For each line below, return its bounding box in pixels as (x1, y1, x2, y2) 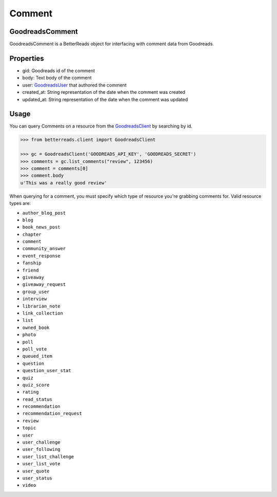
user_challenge (22, 440, 61, 445)
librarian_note (22, 303, 61, 309)
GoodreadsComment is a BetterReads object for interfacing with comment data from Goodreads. (9, 41, 214, 47)
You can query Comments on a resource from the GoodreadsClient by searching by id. (9, 123, 192, 129)
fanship (22, 260, 42, 266)
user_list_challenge (22, 453, 74, 460)
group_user (22, 288, 50, 295)
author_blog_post (22, 210, 66, 216)
